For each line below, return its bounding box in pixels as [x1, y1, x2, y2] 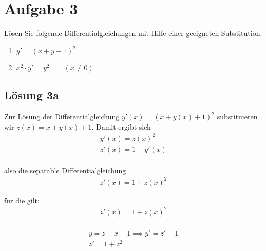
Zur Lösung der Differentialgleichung [4, 111, 120, 121]
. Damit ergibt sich [91, 121, 151, 132]
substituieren [217, 111, 258, 121]
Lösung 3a [4, 87, 59, 103]
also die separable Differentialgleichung [4, 165, 126, 175]
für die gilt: [4, 194, 40, 205]
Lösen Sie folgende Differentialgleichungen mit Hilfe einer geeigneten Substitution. [4, 28, 262, 39]
